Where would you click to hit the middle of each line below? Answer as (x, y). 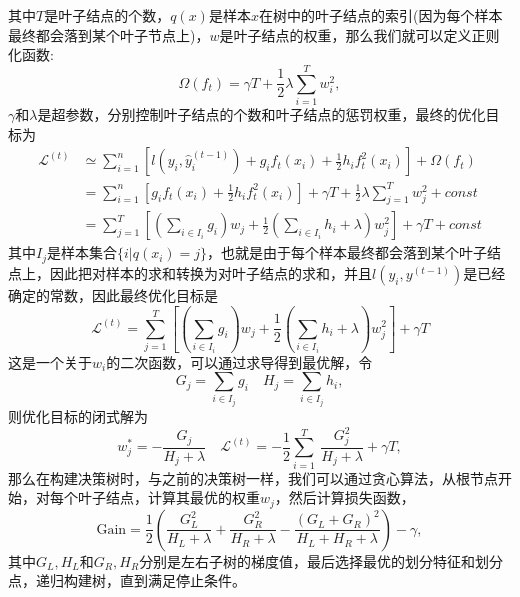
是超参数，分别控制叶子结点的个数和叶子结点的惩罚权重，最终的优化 (261, 113)
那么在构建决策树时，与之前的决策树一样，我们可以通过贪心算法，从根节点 (253, 477)
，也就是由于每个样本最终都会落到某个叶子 (347, 252)
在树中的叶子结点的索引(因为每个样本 (380, 15)
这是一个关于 (50, 361)
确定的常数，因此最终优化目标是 (113, 294)
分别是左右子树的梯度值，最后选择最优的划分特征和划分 (321, 560)
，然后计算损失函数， (344, 497)
